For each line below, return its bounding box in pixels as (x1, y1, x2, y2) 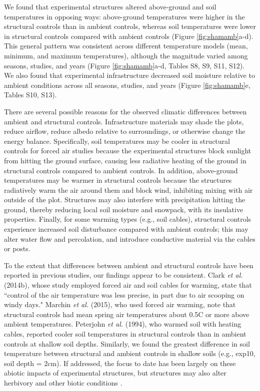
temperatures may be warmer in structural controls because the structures (4, 175, 232, 185)
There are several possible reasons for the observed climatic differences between (4, 106, 247, 116)
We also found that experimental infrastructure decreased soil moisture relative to (4, 70, 255, 80)
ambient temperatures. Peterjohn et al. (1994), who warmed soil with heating (4, 319, 241, 329)
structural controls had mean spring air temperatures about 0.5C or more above (4, 309, 249, 319)
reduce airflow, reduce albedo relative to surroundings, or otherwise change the (4, 126, 245, 136)
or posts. (4, 243, 30, 254)
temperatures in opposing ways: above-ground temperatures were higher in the (4, 11, 245, 21)
